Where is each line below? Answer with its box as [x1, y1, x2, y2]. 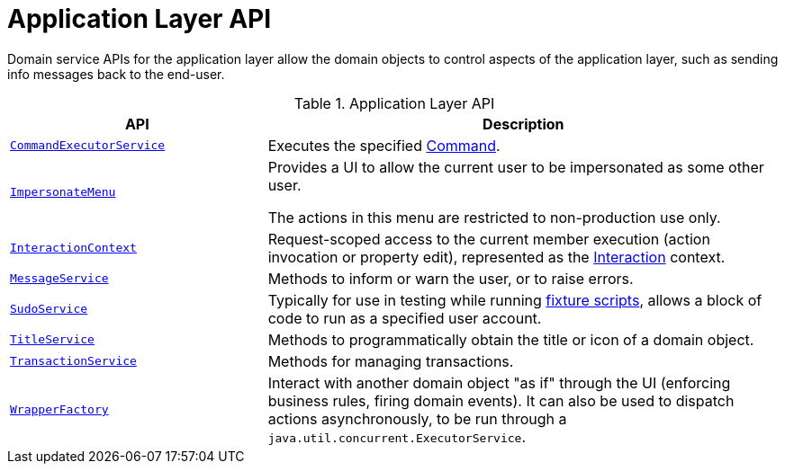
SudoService [10, 302, 88, 316]
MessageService [10, 271, 109, 286]
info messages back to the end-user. [7, 66, 225, 82]
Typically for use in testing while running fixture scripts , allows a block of [267, 290, 762, 309]
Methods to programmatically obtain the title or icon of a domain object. [267, 330, 754, 349]
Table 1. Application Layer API [293, 93, 495, 112]
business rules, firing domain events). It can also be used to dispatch [267, 391, 735, 410]
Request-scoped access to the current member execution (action [267, 229, 710, 248]
